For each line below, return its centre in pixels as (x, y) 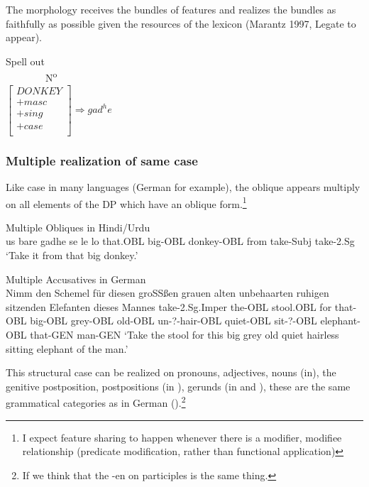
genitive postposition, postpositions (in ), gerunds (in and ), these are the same (178, 386)
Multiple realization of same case (102, 160)
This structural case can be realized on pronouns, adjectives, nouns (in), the (171, 372)
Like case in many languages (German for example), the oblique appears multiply (183, 187)
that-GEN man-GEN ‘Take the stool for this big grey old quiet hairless (184, 334)
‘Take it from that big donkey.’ (72, 255)
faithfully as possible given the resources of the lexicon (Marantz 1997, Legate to (181, 23)
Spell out (25, 61)
